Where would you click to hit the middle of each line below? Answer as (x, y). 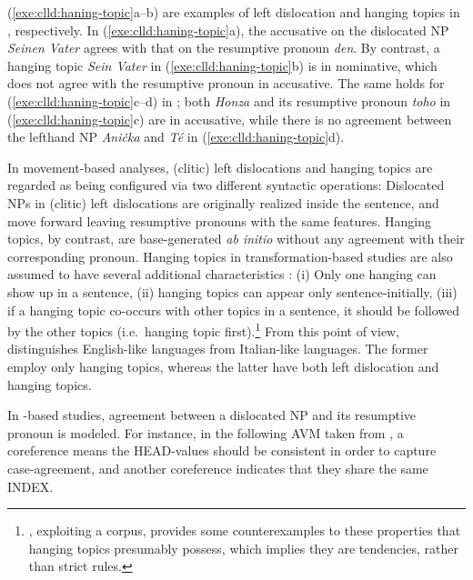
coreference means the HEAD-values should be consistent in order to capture (222, 450)
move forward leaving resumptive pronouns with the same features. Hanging (220, 220)
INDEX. (30, 486)
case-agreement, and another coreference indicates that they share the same (218, 468)
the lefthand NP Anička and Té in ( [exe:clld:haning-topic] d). (176, 137)
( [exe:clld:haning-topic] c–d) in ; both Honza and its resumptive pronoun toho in (229, 100)
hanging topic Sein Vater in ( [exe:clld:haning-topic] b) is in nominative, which (222, 65)
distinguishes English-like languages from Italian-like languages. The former (218, 349)
